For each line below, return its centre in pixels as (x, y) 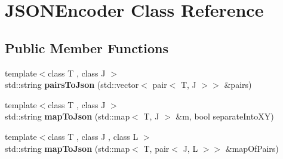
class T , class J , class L (93, 136)
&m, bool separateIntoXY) (225, 116)
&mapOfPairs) (252, 148)
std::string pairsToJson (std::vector (72, 85)
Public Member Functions (87, 48)
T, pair (156, 148)
